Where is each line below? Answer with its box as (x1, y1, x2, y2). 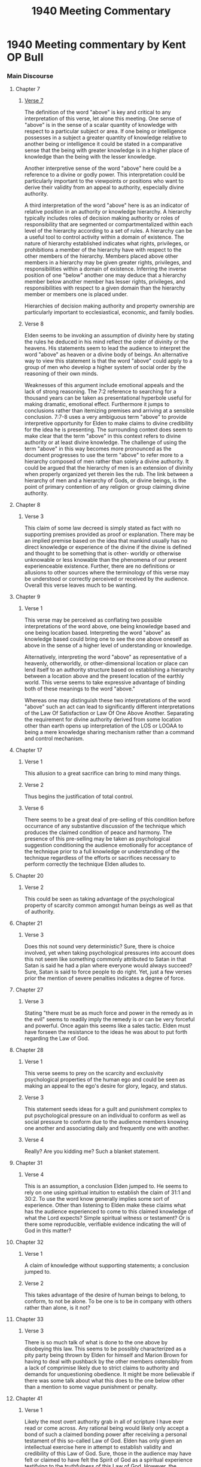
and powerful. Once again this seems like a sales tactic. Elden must (24, 1022, 191, 1030)
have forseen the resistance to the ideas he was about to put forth (24, 1028, 188, 1036)
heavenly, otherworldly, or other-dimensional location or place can (24, 660, 188, 667)
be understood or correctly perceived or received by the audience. (24, 576, 189, 583)
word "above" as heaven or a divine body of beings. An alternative (24, 351, 188, 358)
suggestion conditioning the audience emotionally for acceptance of (24, 842, 193, 849)
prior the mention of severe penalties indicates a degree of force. (24, 975, 185, 982)
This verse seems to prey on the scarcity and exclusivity (24, 1070, 163, 1077)
